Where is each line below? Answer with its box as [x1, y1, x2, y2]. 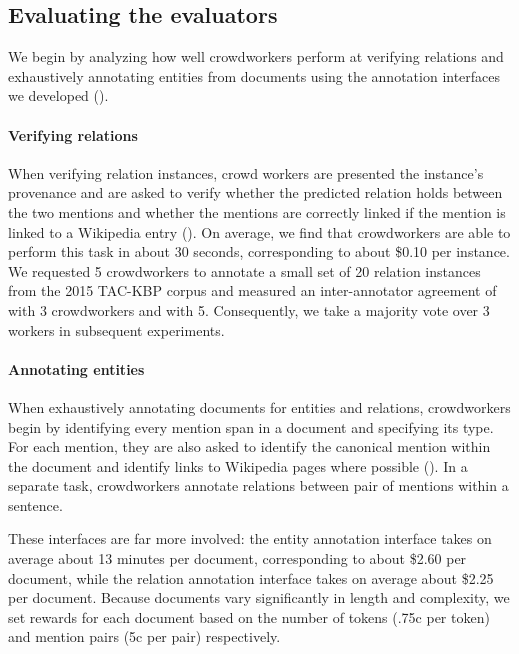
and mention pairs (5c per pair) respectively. [8, 626, 281, 647]
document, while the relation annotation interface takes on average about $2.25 [8, 567, 494, 588]
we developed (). [8, 85, 109, 106]
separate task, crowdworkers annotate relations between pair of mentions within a [8, 475, 509, 496]
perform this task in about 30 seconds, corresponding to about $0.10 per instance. [8, 241, 510, 262]
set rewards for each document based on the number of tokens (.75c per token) [8, 606, 490, 627]
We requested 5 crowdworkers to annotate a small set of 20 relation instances [8, 260, 481, 281]
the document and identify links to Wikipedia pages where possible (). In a [8, 455, 468, 476]
